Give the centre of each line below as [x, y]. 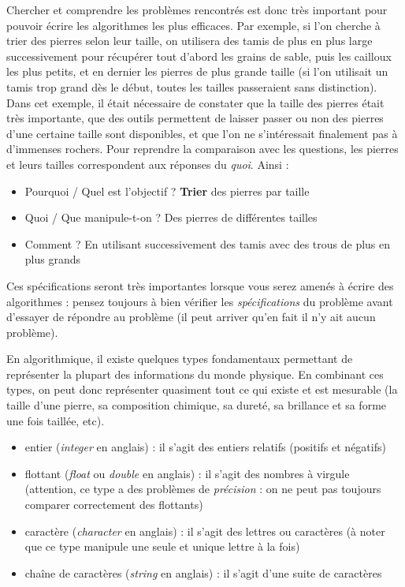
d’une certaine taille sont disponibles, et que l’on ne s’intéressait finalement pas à [202, 133]
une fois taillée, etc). [56, 420]
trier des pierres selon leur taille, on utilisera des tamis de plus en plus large [189, 41]
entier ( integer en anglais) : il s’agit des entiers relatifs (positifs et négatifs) [205, 447]
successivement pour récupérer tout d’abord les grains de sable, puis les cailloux [199, 56]
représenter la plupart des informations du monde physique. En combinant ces [195, 374]
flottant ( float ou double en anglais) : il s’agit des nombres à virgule [187, 473]
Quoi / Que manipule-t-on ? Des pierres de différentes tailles [171, 217]
